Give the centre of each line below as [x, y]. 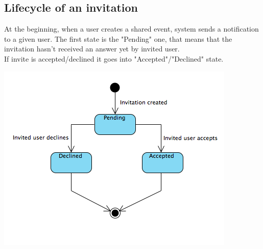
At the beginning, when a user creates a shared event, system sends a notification [131, 29]
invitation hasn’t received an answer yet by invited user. [92, 49]
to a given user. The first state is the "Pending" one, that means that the [118, 38]
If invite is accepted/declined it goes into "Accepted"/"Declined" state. [114, 58]
